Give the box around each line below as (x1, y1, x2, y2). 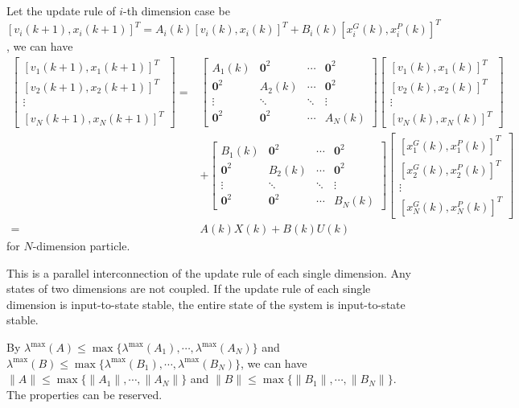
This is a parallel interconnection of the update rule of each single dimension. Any (6, 264, 411, 281)
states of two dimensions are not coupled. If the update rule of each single (6, 280, 371, 297)
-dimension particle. (32, 237, 130, 254)
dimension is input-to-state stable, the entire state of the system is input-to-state (6, 295, 406, 312)
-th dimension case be (123, 2, 230, 19)
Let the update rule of (6, 2, 116, 19)
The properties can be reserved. (6, 385, 163, 402)
